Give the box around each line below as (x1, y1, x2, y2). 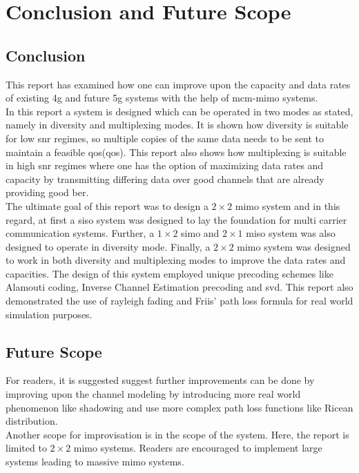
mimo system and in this (235, 198, 340, 213)
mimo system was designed (237, 239, 351, 253)
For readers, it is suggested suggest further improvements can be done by (6, 373, 315, 387)
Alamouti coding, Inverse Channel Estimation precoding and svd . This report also (6, 280, 353, 294)
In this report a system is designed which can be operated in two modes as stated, (6, 104, 353, 118)
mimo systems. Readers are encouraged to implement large (73, 441, 322, 455)
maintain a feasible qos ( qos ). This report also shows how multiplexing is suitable (6, 144, 347, 159)
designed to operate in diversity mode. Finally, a (6, 239, 211, 253)
